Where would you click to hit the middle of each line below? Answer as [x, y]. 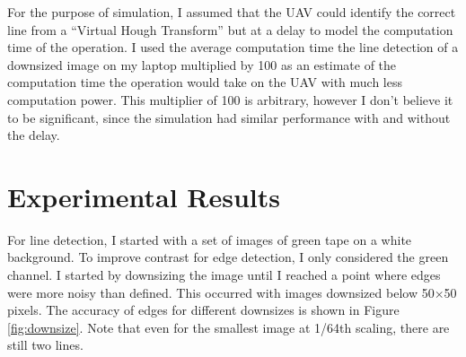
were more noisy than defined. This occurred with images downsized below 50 [221, 292]
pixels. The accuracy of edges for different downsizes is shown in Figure [203, 310]
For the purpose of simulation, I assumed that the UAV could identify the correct [232, 12]
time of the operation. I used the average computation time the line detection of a [233, 47]
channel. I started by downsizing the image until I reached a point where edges [224, 275]
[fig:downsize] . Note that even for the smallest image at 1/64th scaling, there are [229, 327]
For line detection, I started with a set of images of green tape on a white [210, 239]
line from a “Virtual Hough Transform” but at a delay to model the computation [230, 29]
